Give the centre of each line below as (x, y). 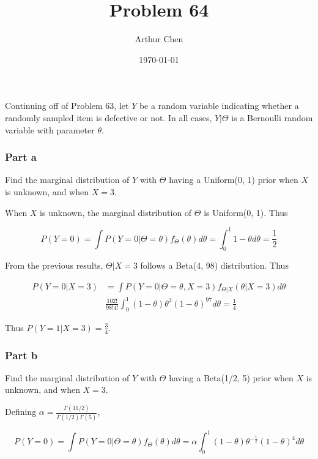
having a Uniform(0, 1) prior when (234, 180)
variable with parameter (50, 129)
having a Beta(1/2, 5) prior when (231, 377)
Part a (21, 157)
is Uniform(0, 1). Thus (246, 212)
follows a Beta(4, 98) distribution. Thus (214, 265)
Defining (21, 412)
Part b (21, 355)
